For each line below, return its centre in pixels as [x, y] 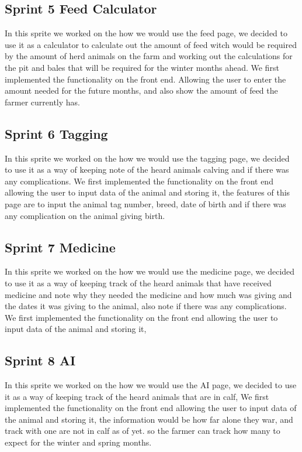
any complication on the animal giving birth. [85, 215]
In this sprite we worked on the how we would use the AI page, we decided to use [151, 385]
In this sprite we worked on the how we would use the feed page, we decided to [146, 33]
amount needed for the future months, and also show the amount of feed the [141, 90]
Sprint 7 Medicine [60, 247]
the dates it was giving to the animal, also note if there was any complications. [146, 306]
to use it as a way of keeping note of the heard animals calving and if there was [147, 169]
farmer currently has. [42, 102]
